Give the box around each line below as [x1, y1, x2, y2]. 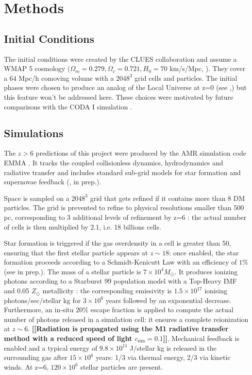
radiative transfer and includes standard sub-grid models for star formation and [4, 167, 241, 177]
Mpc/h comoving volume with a [18, 72, 114, 83]
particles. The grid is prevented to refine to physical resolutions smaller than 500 [4, 202, 244, 213]
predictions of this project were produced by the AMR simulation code [35, 148, 247, 158]
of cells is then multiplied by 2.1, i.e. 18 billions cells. [4, 221, 161, 232]
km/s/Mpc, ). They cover [169, 63, 246, 73]
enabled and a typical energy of [4, 342, 98, 353]
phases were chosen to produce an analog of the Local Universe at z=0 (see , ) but [4, 82, 247, 92]
